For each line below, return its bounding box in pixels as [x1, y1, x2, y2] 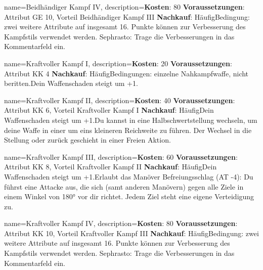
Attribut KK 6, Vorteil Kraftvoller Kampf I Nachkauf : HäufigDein [4, 105, 214, 115]
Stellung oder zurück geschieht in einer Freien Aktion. [4, 134, 171, 145]
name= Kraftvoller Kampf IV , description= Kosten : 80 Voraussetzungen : [4, 218, 238, 229]
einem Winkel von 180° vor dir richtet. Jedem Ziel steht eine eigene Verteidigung [4, 191, 254, 202]
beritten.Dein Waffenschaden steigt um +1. [4, 78, 138, 88]
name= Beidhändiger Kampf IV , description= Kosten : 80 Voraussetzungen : [4, 2, 245, 12]
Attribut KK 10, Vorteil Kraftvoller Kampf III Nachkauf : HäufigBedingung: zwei [4, 228, 259, 238]
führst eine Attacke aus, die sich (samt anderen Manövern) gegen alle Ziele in [4, 181, 244, 192]
